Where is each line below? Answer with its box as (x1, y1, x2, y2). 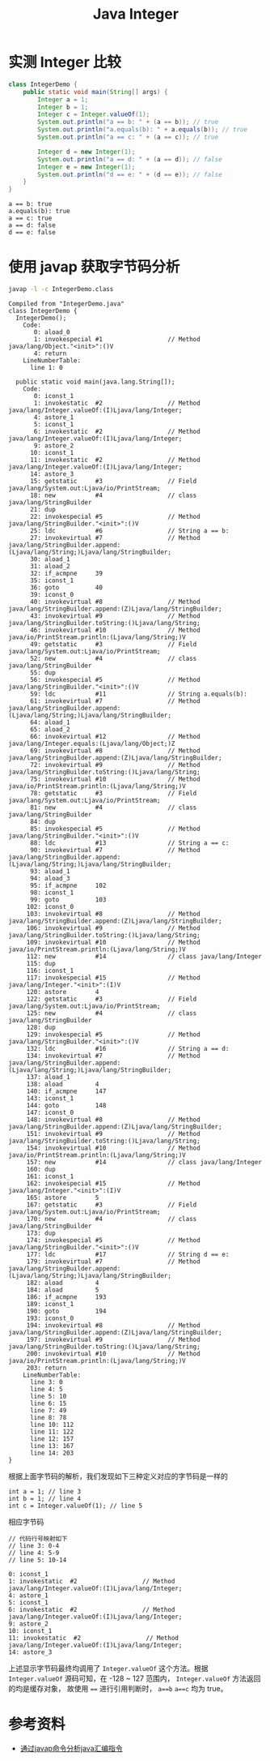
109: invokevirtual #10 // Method (26, 938, 200, 946)
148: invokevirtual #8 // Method (26, 1116, 200, 1124)
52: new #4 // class (29, 654, 197, 662)
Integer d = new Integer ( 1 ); (37, 148, 136, 156)
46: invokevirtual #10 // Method (29, 626, 200, 634)
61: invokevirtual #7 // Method (29, 697, 200, 705)
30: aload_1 (29, 555, 70, 563)
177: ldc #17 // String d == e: (26, 1250, 230, 1258)
